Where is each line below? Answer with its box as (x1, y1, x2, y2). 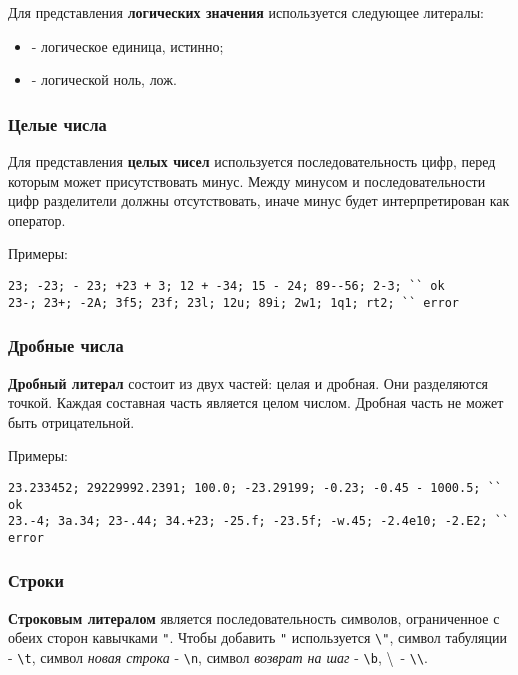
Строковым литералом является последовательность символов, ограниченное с (8, 607, 500, 628)
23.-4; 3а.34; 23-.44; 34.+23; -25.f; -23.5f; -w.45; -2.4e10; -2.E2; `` (8, 514, 510, 529)
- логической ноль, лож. (31, 69, 177, 90)
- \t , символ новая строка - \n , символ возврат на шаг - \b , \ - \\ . (8, 646, 428, 667)
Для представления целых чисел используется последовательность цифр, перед (8, 151, 496, 171)
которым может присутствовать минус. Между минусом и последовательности (8, 170, 486, 191)
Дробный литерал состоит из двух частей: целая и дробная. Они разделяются (8, 372, 489, 393)
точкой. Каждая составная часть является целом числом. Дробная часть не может (8, 392, 504, 413)
